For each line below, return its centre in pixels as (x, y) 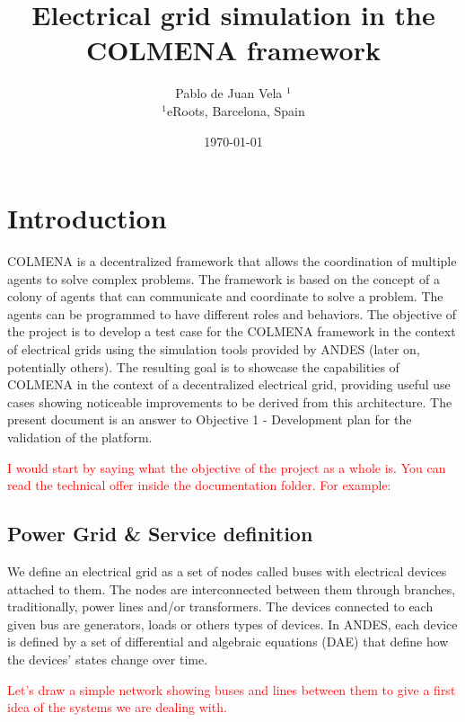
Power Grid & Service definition (160, 534)
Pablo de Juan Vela (229, 93)
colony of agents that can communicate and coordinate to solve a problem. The (225, 296)
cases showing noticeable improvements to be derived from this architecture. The (230, 401)
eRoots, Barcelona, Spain (236, 110)
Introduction (87, 218)
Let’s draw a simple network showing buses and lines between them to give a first (232, 689)
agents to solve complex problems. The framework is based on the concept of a (224, 278)
